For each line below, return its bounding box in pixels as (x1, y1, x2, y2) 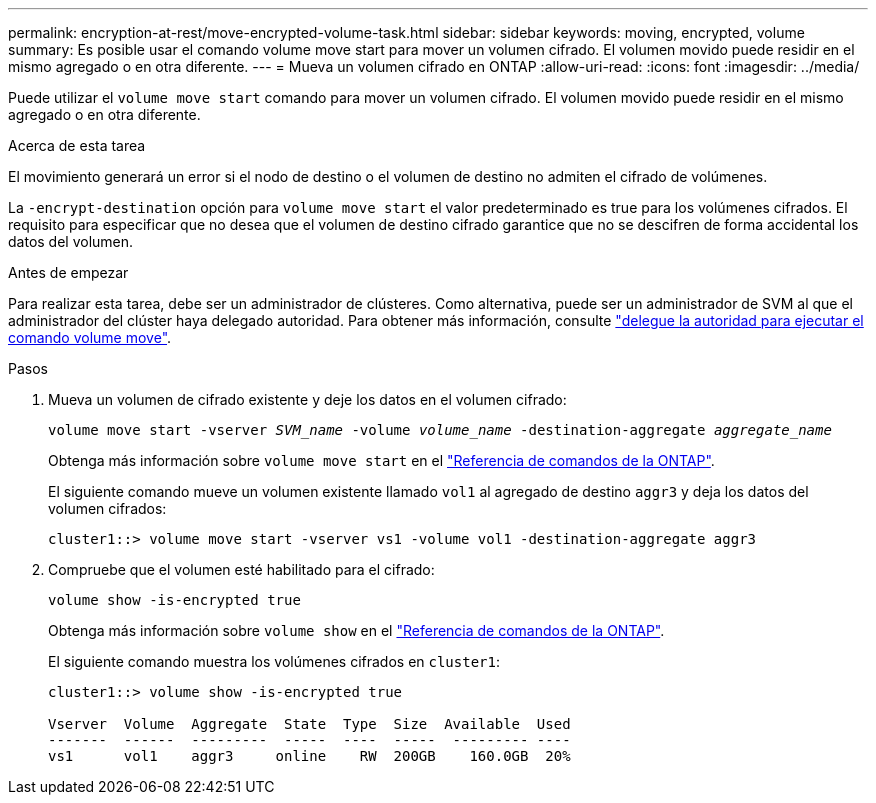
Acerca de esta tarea (8, 137, 146, 154)
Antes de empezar (8, 264, 129, 281)
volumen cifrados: (48, 500, 167, 517)
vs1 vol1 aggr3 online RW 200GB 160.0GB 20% (48, 748, 571, 764)
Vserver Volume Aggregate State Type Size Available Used (48, 716, 571, 732)
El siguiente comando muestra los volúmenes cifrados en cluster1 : (48, 653, 500, 670)
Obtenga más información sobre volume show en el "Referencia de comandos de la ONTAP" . (48, 622, 665, 639)
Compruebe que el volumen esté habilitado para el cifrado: (48, 561, 435, 578)
